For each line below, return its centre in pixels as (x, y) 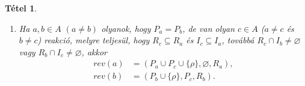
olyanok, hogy (126, 28)
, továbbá (238, 40)
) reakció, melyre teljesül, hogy (94, 40)
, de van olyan (209, 28)
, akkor (94, 51)
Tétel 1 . (21, 8)
